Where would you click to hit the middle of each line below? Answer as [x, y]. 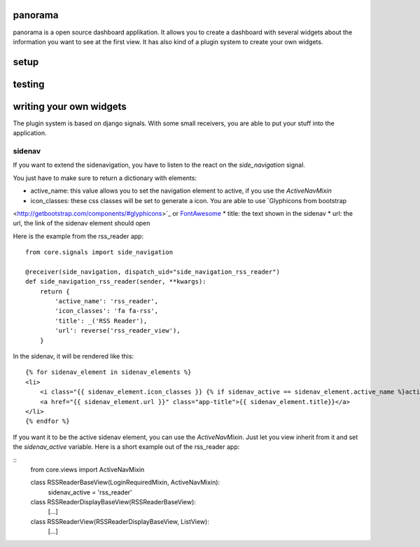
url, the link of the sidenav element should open [82, 223]
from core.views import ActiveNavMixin [87, 469]
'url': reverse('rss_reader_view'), [118, 331]
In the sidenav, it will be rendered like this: [73, 356]
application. [30, 133]
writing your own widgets [70, 106]
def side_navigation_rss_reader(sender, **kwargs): [116, 282]
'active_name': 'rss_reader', [107, 302]
